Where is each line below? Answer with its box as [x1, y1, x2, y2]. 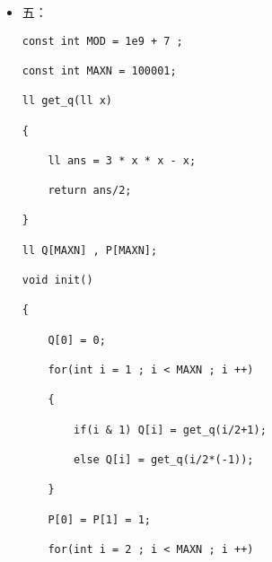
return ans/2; [48, 184, 132, 198]
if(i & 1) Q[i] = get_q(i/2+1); [74, 423, 267, 436]
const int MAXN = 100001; [22, 64, 177, 77]
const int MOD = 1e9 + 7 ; [22, 34, 183, 48]
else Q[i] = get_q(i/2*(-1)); [74, 452, 254, 466]
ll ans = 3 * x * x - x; [48, 154, 197, 167]
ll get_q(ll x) [22, 94, 113, 108]
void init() [22, 274, 93, 287]
